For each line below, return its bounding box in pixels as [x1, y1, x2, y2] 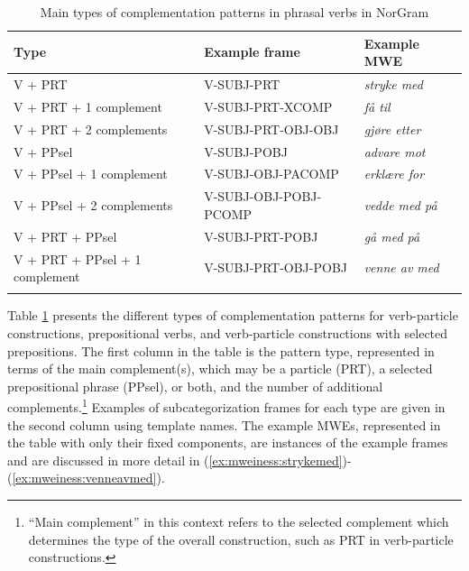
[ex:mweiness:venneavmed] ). [12, 468, 165, 487]
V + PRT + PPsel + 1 [14, 249, 142, 268]
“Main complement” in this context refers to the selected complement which [28, 512, 449, 531]
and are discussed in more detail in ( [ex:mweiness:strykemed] [7, 450, 343, 469]
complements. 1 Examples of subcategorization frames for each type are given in [7, 395, 446, 417]
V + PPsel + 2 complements [14, 196, 173, 215]
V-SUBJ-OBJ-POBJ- [204, 187, 322, 206]
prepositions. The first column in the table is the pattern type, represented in [7, 341, 435, 360]
